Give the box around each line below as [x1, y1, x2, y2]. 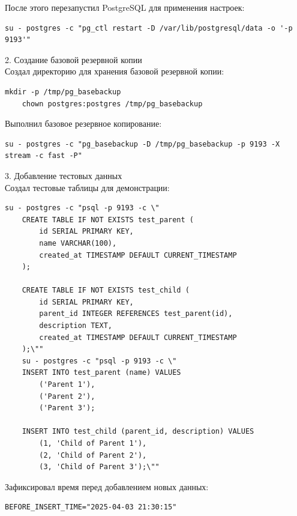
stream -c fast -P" [5, 151, 82, 160]
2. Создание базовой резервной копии [5, 53, 142, 65]
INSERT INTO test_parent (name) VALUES [22, 368, 181, 377]
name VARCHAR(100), [39, 238, 117, 247]
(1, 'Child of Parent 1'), [39, 439, 147, 448]
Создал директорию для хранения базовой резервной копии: [5, 65, 224, 77]
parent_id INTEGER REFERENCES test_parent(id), [39, 309, 233, 318]
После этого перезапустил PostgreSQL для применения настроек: [5, 1, 245, 13]
